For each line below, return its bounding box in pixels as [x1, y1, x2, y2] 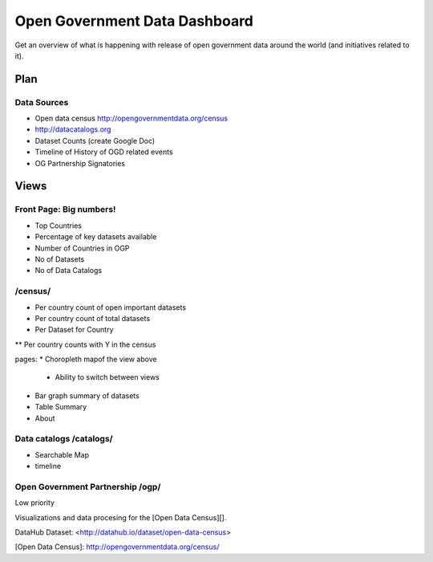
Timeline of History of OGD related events [34, 147, 173, 157]
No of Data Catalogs [34, 266, 103, 275]
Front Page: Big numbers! [14, 204, 116, 215]
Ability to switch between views [55, 373, 160, 382]
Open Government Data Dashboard [14, 12, 254, 30]
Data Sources [14, 96, 69, 108]
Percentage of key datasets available [34, 232, 157, 242]
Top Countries [34, 221, 82, 230]
